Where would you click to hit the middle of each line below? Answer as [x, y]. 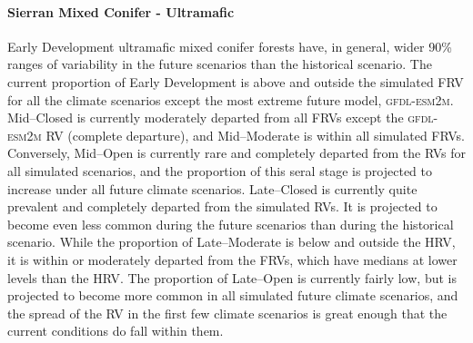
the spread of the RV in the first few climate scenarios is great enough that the [227, 313]
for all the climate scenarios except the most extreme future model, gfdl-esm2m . [231, 99]
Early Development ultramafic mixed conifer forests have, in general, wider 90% [230, 46]
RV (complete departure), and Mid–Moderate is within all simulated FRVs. [256, 135]
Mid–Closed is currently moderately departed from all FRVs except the [206, 118]
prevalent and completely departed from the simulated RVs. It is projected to [222, 206]
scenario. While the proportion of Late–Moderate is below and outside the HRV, [231, 242]
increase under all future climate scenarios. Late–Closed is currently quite [212, 188]
